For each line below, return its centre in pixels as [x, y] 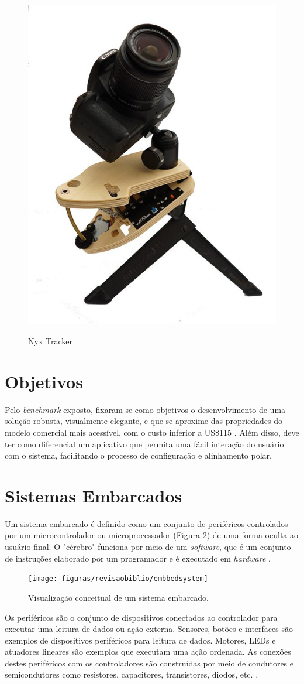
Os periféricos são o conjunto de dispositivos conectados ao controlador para [141, 617]
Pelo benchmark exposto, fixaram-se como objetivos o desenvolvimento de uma [145, 409]
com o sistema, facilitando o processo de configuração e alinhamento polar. [138, 455]
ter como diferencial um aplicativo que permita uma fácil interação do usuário [144, 444]
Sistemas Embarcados [94, 495]
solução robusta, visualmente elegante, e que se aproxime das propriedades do [144, 421]
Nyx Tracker [50, 341]
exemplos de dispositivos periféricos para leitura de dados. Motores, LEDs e [140, 640]
